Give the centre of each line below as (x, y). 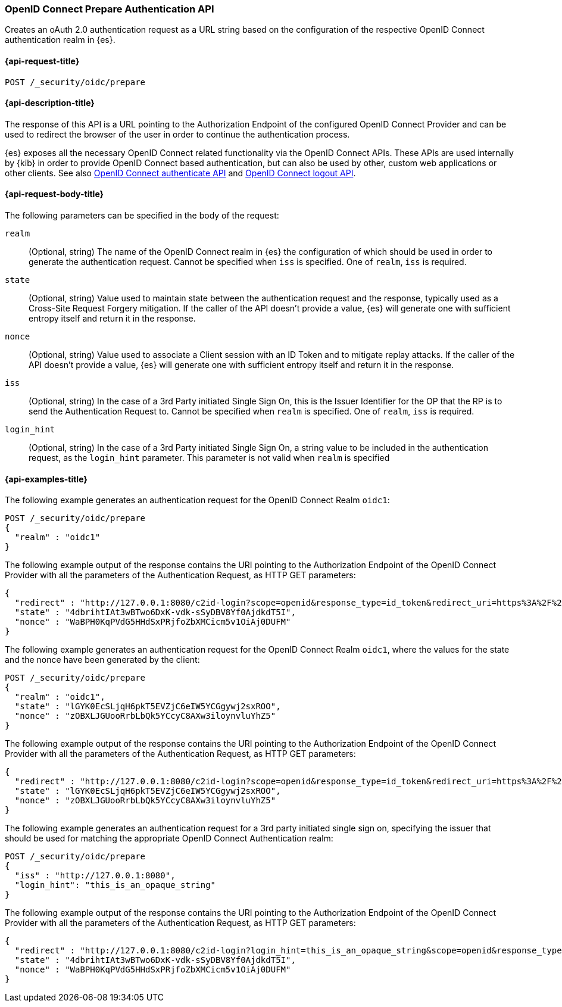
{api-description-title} (50, 103)
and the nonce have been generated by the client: (102, 660)
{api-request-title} (42, 61)
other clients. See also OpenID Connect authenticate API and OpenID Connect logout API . (180, 173)
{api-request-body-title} (54, 194)
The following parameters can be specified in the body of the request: (142, 216)
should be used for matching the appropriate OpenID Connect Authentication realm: (169, 838)
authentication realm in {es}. (60, 40)
